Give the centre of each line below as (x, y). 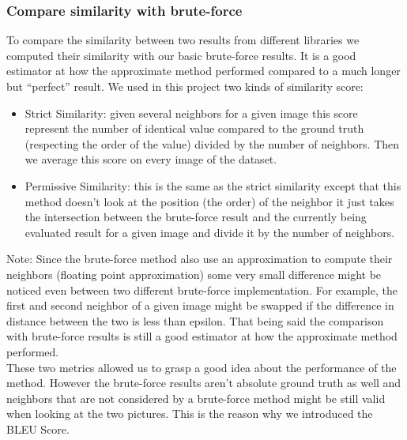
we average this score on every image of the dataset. (151, 159)
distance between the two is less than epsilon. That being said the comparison (195, 320)
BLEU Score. (38, 429)
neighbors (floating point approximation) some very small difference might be (194, 274)
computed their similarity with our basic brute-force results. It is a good (181, 55)
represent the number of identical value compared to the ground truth (194, 128)
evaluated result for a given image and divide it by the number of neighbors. (210, 232)
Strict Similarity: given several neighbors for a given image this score (191, 113)
